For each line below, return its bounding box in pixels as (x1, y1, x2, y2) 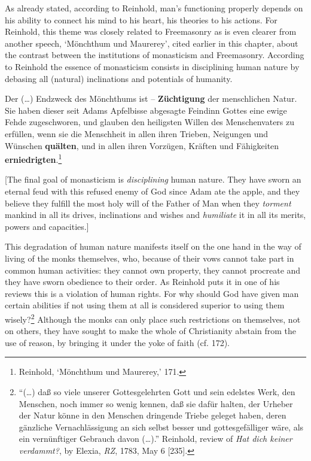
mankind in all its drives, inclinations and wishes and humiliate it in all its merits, (5, 208, 306, 221)
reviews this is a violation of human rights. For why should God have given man (5, 287, 299, 299)
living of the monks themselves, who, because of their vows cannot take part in (5, 251, 294, 264)
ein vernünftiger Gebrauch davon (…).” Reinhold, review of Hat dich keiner (19, 432, 292, 445)
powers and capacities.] (5, 220, 89, 232)
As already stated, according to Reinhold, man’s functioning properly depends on (5, 2, 303, 14)
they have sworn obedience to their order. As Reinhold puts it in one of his (5, 275, 280, 288)
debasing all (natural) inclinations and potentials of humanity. (5, 72, 233, 84)
